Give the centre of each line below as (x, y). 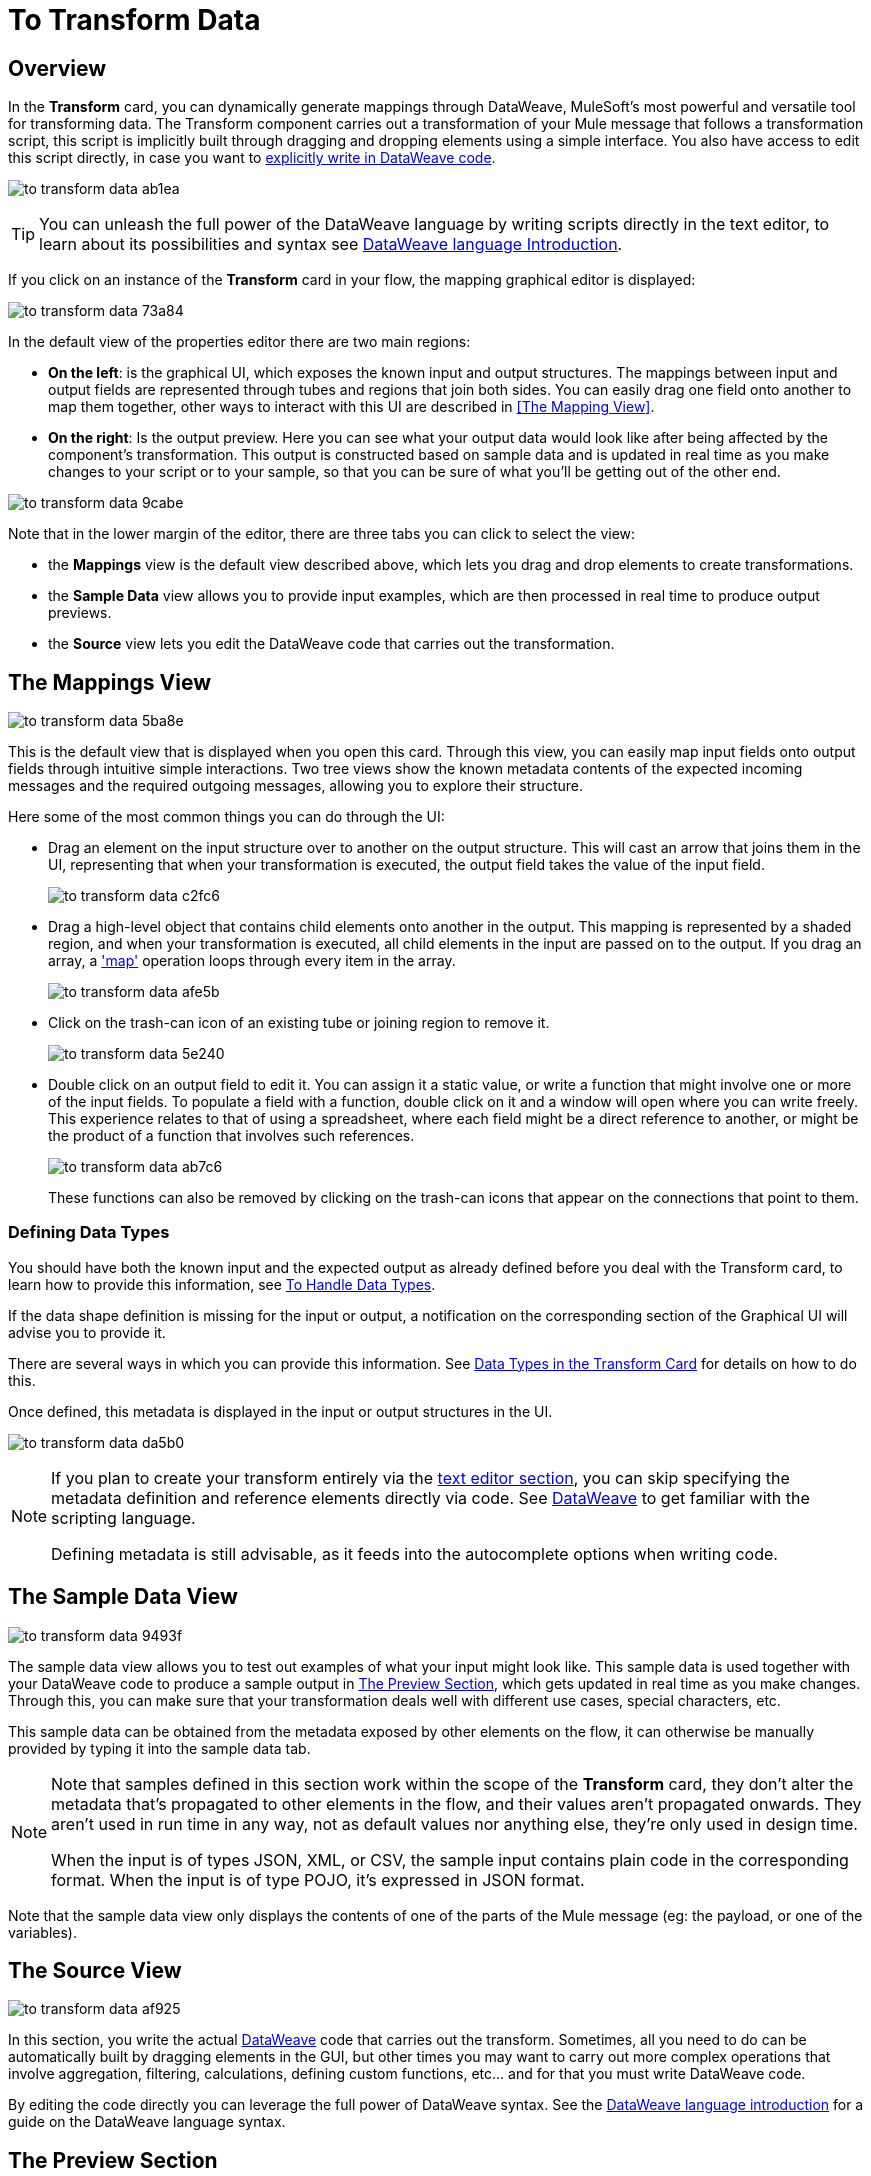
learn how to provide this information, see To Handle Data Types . (222, 1284)
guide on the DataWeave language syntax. (147, 2122)
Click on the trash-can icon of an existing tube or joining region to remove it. (299, 1023)
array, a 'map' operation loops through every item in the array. (252, 961)
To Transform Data (134, 20)
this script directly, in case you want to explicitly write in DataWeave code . (252, 158)
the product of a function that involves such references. (231, 1136)
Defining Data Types (89, 1232)
